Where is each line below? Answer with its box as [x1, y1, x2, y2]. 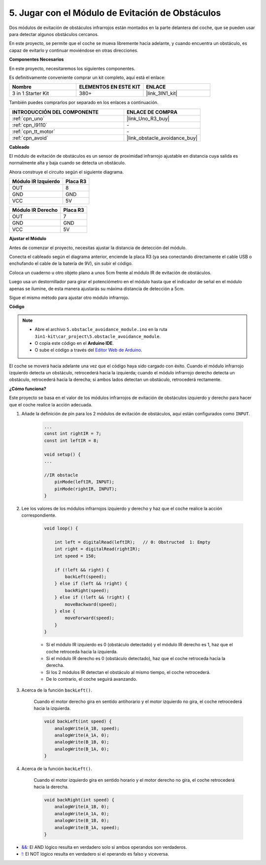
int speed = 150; [54, 553, 97, 559]
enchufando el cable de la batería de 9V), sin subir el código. [9, 261, 133, 266]
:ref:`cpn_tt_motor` [12, 128, 55, 135]
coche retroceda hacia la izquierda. [46, 648, 118, 655]
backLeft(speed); [65, 574, 107, 580]
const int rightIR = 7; [44, 431, 102, 436]
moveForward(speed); [65, 615, 115, 621]
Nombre [12, 84, 32, 91]
